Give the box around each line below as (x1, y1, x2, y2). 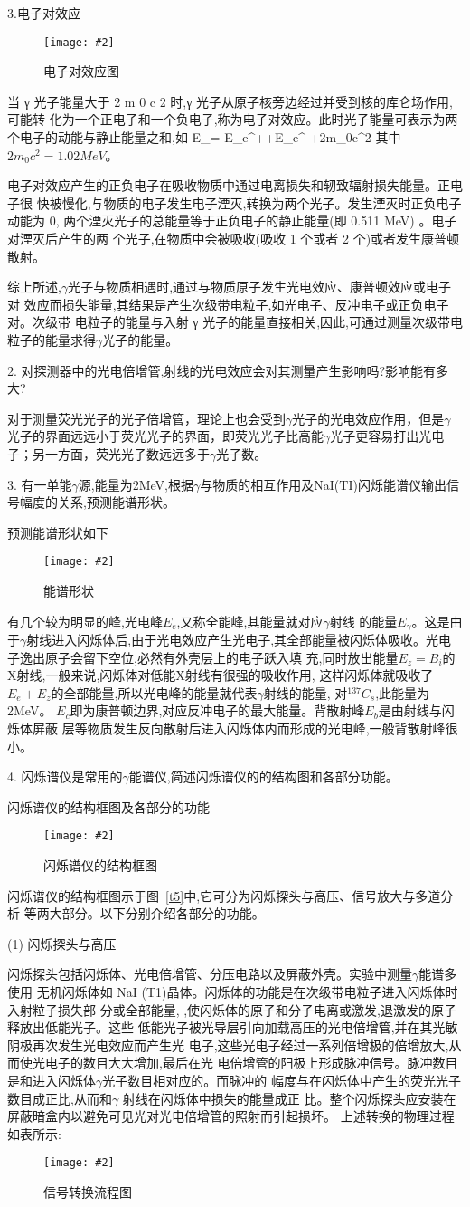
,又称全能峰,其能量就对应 (176, 611, 324, 630)
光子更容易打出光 (330, 426, 432, 445)
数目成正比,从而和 (7, 1088, 112, 1107)
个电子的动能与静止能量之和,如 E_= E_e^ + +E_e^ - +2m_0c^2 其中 (7, 128, 401, 147)
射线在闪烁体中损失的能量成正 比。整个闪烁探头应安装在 (122, 1088, 456, 1107)
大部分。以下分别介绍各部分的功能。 (49, 904, 265, 923)
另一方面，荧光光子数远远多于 (32, 444, 210, 463)
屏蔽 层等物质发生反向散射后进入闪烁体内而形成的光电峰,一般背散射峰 (32, 718, 446, 737)
